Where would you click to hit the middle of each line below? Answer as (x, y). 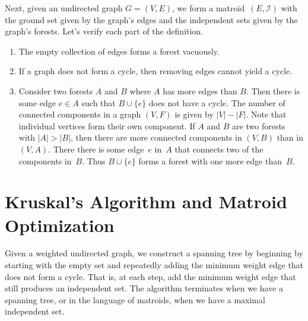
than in (290, 137)
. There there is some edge (96, 149)
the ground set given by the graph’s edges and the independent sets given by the (151, 19)
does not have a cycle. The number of (217, 102)
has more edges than (200, 90)
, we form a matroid (209, 8)
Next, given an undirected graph (64, 8)
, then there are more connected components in (156, 137)
